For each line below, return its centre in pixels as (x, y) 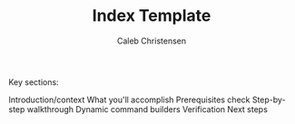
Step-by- (269, 100)
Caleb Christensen (152, 41)
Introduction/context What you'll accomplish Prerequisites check (129, 100)
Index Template (152, 16)
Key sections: (34, 81)
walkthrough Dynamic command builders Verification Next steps (147, 109)
